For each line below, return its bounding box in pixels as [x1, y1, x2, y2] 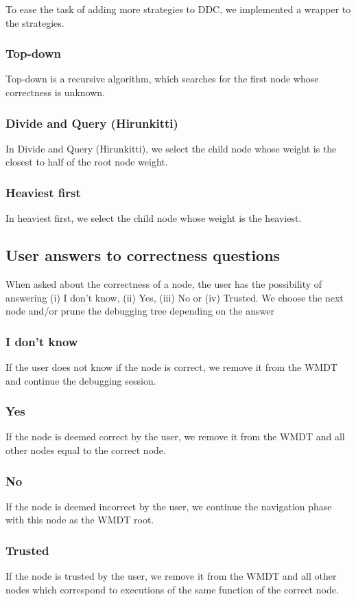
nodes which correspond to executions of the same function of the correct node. [5, 582, 339, 596]
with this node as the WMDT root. [5, 512, 154, 527]
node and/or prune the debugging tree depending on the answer [5, 304, 274, 318]
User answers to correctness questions [5, 245, 281, 266]
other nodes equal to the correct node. [5, 443, 166, 457]
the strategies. [5, 15, 64, 30]
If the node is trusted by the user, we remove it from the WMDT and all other [5, 569, 337, 583]
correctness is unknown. [5, 85, 105, 99]
